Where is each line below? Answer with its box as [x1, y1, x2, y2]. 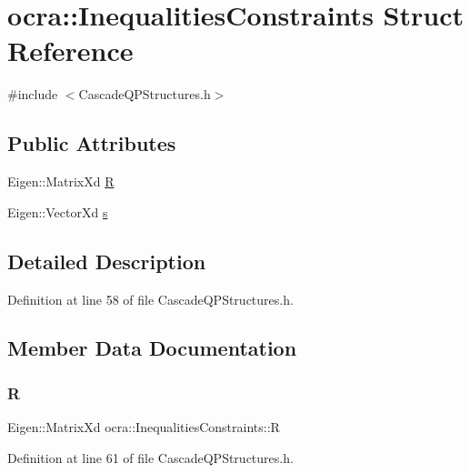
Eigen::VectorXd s [7, 202, 108, 221]
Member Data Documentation [7, 334, 297, 362]
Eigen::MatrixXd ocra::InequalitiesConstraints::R [7, 418, 280, 437]
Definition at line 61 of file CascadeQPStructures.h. [7, 448, 294, 467]
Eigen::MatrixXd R [7, 172, 115, 191]
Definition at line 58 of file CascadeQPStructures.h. [7, 289, 294, 308]
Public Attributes [7, 129, 176, 157]
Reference [7, 32, 134, 69]
